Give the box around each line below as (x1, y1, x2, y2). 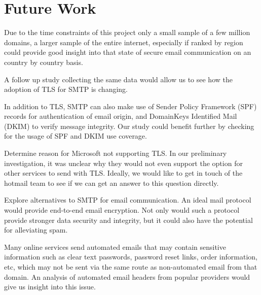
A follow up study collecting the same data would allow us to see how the (4, 74, 233, 84)
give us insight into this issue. (4, 281, 96, 292)
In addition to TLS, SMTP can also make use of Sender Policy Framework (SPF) (4, 101, 257, 111)
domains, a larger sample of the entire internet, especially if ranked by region (4, 37, 243, 47)
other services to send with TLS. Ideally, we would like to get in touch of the (4, 168, 243, 178)
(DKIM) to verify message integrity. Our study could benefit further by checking (4, 120, 254, 131)
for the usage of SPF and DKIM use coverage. (4, 130, 147, 141)
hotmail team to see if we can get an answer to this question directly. (4, 177, 219, 188)
